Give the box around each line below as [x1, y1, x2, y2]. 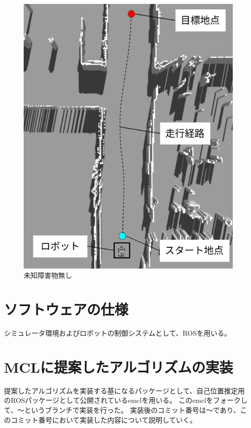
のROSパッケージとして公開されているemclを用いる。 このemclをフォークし [4, 395, 248, 405]
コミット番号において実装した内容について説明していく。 [10, 414, 197, 425]
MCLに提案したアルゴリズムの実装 [4, 356, 233, 377]
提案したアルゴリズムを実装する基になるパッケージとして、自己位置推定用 [4, 385, 245, 395]
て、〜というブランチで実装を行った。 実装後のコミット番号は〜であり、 [4, 405, 240, 415]
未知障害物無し [24, 270, 72, 280]
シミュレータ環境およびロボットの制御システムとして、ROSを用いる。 [4, 328, 231, 338]
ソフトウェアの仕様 [4, 299, 129, 319]
